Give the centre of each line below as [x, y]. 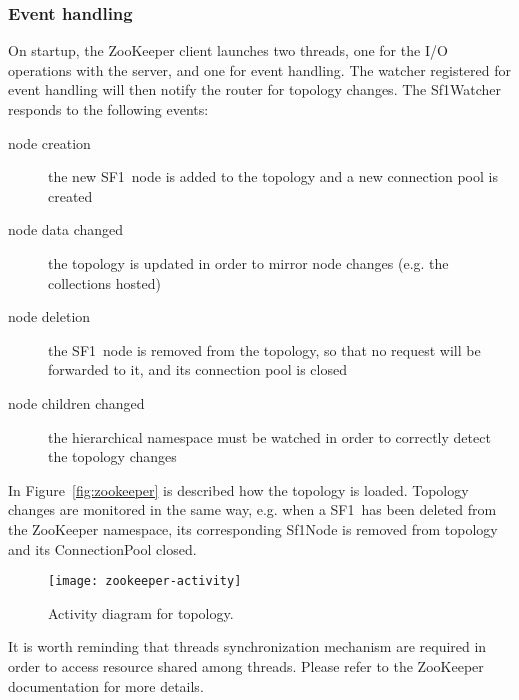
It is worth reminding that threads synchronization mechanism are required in [247, 646]
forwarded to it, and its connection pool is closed [197, 369]
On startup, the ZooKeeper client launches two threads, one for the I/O [228, 50]
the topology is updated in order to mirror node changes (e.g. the [248, 262]
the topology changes [112, 456]
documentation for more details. [106, 685]
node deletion [49, 316]
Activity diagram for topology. [141, 612]
